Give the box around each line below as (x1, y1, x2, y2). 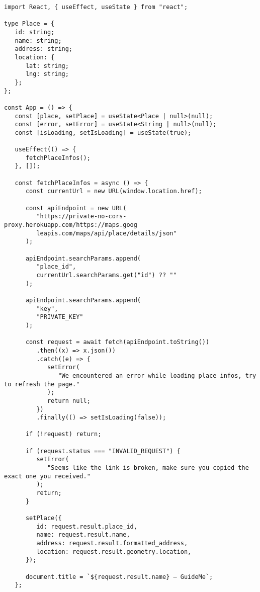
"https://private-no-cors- (36, 213, 127, 220)
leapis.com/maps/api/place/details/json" (36, 229, 177, 237)
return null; (47, 397, 91, 404)
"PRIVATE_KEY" (36, 313, 83, 321)
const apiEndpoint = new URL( (25, 204, 127, 212)
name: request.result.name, (36, 531, 130, 539)
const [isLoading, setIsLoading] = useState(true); (15, 129, 192, 136)
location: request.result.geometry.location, (36, 548, 192, 555)
